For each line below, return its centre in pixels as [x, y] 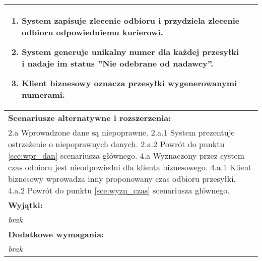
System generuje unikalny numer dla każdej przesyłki [130, 52]
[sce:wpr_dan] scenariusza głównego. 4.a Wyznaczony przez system [126, 155]
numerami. [43, 94]
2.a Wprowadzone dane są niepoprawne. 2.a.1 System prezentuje [121, 132]
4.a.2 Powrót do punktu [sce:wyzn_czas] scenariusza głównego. [119, 190]
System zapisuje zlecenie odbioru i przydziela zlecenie [131, 20]
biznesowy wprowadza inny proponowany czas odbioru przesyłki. [122, 179]
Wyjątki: [25, 205]
